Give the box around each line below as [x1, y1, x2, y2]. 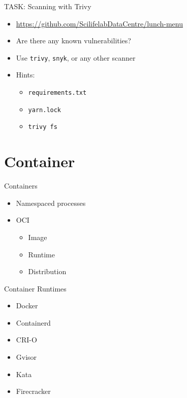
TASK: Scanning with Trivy [4, 1, 91, 11]
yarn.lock [28, 106, 61, 114]
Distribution [28, 266, 67, 277]
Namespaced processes [16, 197, 86, 208]
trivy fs [28, 123, 57, 131]
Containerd [16, 317, 51, 328]
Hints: [16, 69, 35, 80]
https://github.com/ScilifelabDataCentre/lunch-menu [16, 18, 183, 29]
